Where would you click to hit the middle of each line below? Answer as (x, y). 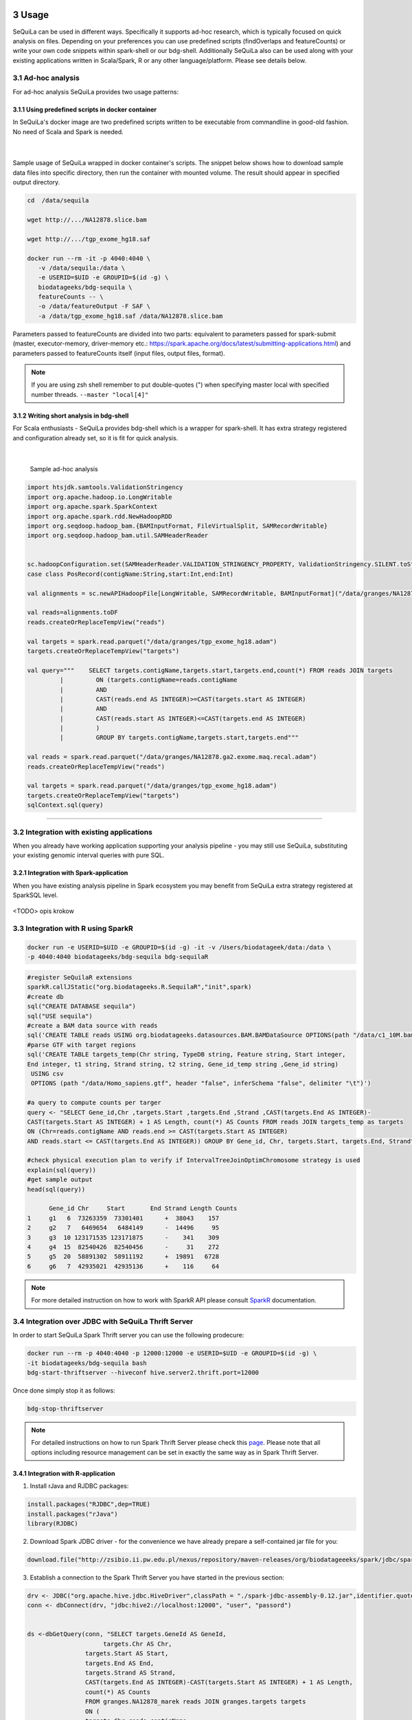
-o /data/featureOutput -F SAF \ (94, 307)
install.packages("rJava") (72, 1514)
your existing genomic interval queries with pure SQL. (89, 855)
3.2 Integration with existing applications (82, 832)
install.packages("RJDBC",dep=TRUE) (89, 1504)
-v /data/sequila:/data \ (82, 268)
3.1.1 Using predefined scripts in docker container (85, 109)
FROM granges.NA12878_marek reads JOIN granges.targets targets (195, 1702)
